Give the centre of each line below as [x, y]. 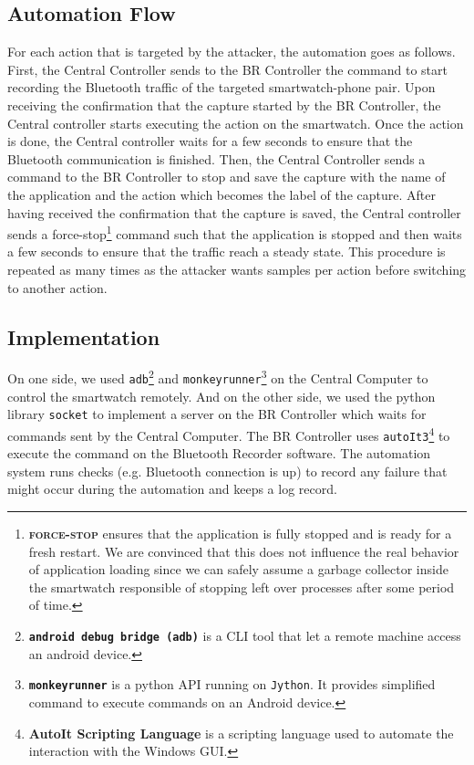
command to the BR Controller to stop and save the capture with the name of [227, 177]
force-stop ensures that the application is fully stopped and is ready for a [240, 534]
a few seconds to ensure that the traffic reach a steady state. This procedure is [227, 252]
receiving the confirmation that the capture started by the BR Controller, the [224, 105]
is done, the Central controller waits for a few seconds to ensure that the [210, 141]
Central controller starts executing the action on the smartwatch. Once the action [236, 123]
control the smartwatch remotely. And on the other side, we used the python [222, 396]
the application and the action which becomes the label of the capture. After [222, 194]
